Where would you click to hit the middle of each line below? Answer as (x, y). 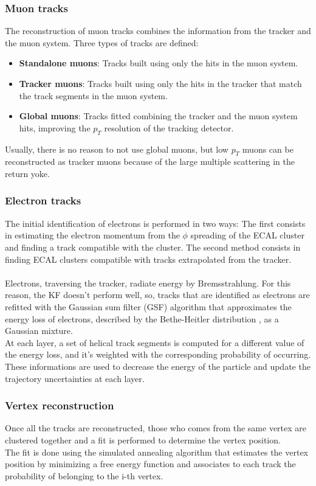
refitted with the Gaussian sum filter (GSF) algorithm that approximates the (148, 306)
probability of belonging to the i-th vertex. (84, 475)
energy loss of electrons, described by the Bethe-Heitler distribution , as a (142, 318)
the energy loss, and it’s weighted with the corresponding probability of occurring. (158, 354)
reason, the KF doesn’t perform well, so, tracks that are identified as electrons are (157, 295)
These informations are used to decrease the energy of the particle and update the (158, 366)
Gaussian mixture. (39, 331)
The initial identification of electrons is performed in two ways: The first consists (155, 223)
